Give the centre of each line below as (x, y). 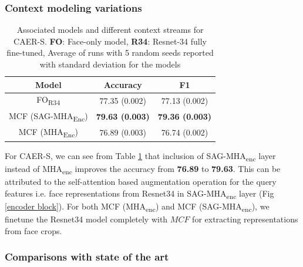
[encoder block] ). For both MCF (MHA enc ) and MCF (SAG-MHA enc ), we (137, 207)
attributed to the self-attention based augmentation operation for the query (141, 182)
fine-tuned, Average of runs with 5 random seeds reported (110, 53)
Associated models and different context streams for (110, 30)
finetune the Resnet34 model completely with (86, 219)
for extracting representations (245, 219)
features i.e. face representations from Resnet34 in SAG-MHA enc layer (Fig (139, 194)
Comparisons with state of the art (87, 257)
